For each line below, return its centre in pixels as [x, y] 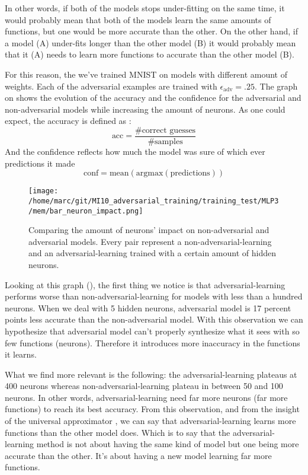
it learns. [21, 354]
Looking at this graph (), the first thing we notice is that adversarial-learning [145, 284]
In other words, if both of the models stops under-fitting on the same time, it [145, 8]
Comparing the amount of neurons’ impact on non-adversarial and [149, 230]
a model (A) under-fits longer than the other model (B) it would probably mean [150, 42]
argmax [150, 173]
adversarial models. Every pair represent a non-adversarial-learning [150, 241]
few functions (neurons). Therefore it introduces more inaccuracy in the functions [153, 342]
